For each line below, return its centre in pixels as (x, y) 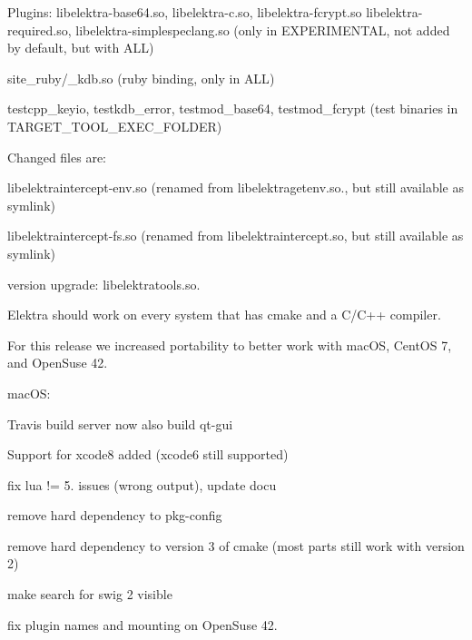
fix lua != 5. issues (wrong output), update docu (142, 484)
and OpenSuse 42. (58, 363)
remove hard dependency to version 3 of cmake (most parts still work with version (236, 545)
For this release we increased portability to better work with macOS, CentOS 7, (230, 345)
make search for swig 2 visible (90, 594)
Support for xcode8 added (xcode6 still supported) (148, 454)
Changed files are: (57, 157)
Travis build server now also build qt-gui (120, 423)
